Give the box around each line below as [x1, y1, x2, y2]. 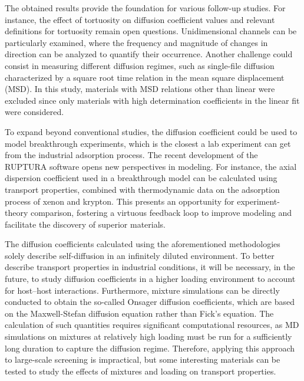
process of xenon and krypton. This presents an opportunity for [5, 195, 234, 207]
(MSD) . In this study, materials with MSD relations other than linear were [5, 83, 275, 95]
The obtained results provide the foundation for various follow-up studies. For [5, 2, 286, 14]
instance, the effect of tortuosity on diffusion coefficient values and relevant [5, 13, 275, 25]
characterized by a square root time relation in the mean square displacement [5, 71, 285, 83]
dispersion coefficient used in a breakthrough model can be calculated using [5, 172, 277, 184]
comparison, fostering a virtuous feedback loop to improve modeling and [30, 206, 292, 219]
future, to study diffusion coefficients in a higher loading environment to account [5, 272, 296, 285]
